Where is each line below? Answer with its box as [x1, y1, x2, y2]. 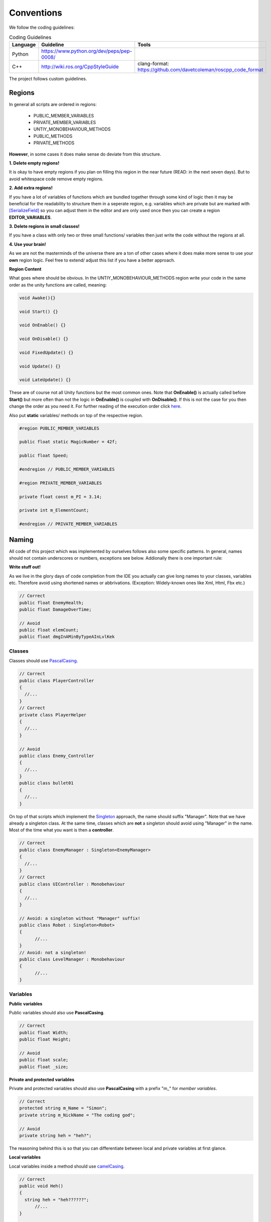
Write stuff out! [9, 564, 41, 570]
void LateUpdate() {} [19, 377, 71, 383]
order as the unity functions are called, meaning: [9, 282, 107, 288]
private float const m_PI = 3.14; [19, 494, 102, 500]
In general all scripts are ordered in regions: [9, 102, 97, 108]
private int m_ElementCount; [19, 507, 89, 513]
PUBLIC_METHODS [33, 133, 73, 139]
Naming [9, 535, 34, 544]
